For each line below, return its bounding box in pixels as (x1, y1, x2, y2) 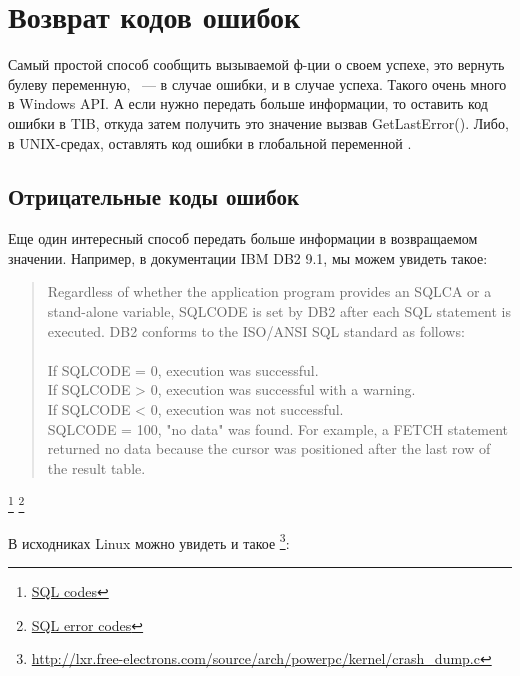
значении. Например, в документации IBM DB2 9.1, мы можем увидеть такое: (8, 247, 488, 268)
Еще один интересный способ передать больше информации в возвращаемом (8, 228, 478, 249)
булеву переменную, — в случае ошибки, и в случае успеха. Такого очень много (8, 73, 507, 94)
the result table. (47, 457, 146, 478)
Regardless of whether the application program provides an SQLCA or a (47, 281, 492, 302)
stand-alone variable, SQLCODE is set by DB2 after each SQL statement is (47, 301, 511, 322)
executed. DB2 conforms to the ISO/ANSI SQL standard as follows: (47, 320, 465, 341)
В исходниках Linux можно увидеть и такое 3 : (8, 529, 290, 553)
